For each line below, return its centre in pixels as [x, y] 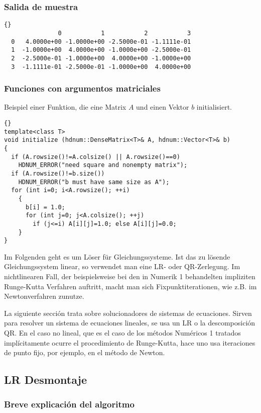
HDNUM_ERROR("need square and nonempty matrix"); [103, 165]
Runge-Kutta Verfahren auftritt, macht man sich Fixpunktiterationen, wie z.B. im [130, 286]
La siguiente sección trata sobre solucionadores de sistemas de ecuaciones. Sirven [128, 313]
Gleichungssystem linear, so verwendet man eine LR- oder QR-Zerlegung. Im [122, 266]
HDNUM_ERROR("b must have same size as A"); [94, 182]
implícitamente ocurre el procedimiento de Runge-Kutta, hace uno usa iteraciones [130, 342]
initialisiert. [214, 107]
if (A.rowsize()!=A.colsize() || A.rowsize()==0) [96, 157]
